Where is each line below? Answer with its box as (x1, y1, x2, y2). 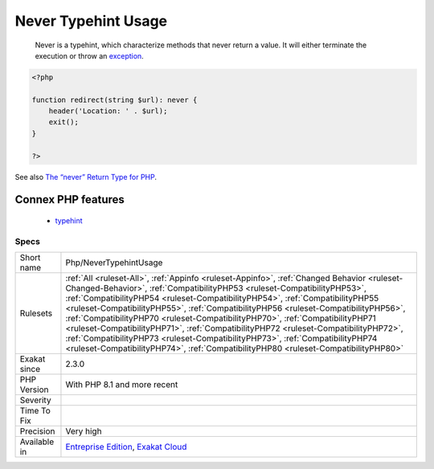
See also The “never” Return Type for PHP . (14, 172, 157, 181)
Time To (19, 406, 51, 417)
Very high (65, 426, 102, 437)
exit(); (48, 117, 80, 127)
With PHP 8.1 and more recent (65, 379, 178, 390)
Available (19, 436, 55, 447)
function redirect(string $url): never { (31, 95, 198, 104)
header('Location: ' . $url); (48, 107, 168, 116)
